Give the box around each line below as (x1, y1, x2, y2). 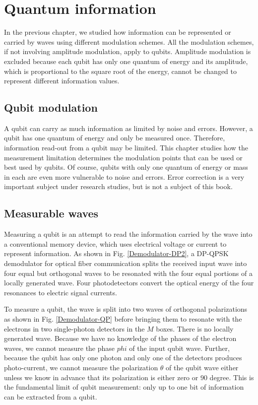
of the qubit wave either (166, 362, 239, 372)
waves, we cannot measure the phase (4, 342, 115, 353)
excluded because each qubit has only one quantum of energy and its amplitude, (4, 56, 248, 66)
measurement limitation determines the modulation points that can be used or (4, 152, 243, 162)
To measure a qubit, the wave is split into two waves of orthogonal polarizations (4, 304, 248, 314)
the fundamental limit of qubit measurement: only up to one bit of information (4, 382, 244, 392)
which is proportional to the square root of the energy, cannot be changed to (4, 66, 237, 76)
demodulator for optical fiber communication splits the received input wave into (4, 258, 247, 269)
